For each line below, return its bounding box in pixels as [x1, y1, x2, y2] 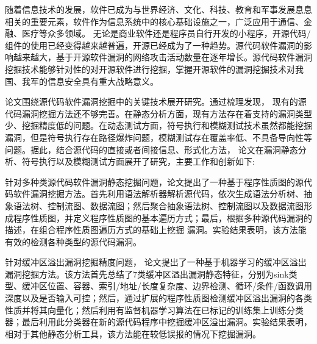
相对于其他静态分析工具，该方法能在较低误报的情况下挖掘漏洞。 [5, 327, 261, 340]
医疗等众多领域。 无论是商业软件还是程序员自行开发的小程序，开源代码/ [21, 27, 311, 40]
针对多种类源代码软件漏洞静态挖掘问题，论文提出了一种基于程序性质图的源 [5, 175, 304, 188]
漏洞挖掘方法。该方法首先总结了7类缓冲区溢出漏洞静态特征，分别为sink [5, 267, 289, 280]
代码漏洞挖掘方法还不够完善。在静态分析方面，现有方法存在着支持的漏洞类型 [5, 107, 312, 120]
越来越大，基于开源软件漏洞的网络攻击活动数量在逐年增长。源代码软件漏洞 [13, 51, 312, 63]
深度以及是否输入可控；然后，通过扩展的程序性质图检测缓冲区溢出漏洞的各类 [5, 292, 312, 304]
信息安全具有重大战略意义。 [47, 74, 158, 87]
